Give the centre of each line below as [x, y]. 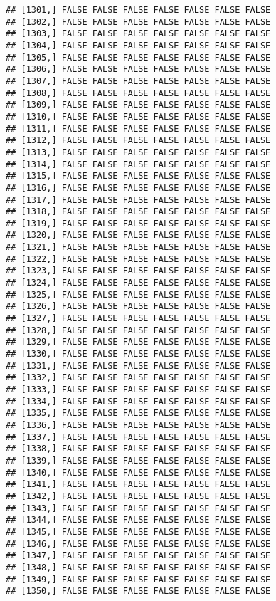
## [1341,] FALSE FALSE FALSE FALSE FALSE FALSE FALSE [138, 485]
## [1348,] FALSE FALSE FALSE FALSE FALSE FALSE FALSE [138, 567]
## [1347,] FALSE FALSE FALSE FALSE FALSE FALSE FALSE [138, 556]
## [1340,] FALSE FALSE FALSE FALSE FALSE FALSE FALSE [138, 472]
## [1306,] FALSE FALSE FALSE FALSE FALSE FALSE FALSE [138, 69]
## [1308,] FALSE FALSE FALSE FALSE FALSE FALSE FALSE [138, 93]
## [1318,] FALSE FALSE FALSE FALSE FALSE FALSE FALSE [138, 212]
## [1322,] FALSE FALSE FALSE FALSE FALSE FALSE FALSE [138, 259]
